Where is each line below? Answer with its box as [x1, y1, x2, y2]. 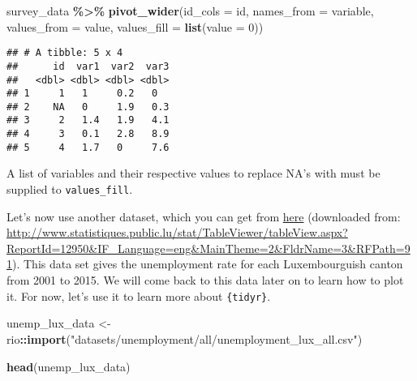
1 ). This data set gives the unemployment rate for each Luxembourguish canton [6, 255, 403, 272]
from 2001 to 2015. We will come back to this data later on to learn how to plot [6, 272, 404, 289]
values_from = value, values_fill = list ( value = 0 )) [6, 18, 264, 35]
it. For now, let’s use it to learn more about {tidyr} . [6, 287, 271, 304]
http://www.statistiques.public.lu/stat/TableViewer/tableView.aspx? [6, 224, 348, 241]
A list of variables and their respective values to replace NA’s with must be [6, 165, 380, 182]
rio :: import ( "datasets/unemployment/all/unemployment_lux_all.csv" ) [6, 330, 363, 347]
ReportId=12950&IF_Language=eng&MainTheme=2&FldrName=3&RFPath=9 [6, 239, 411, 256]
